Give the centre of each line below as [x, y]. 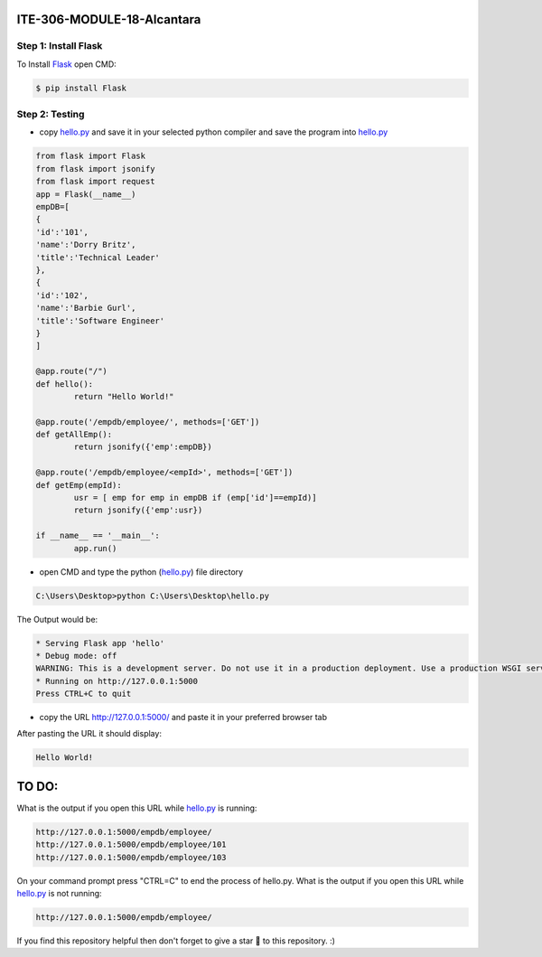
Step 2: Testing [51, 115]
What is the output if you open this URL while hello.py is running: [137, 808]
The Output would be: [57, 619]
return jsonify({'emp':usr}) [138, 510]
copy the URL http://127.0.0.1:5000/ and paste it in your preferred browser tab [183, 718]
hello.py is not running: [60, 894]
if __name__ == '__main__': [98, 536]
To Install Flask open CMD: [66, 64]
